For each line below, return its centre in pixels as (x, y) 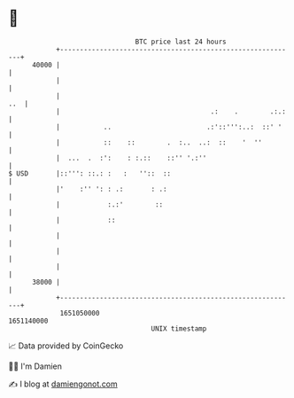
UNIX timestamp (179, 328)
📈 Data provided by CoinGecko (66, 346)
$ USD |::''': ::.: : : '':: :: (90, 173)
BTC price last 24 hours (181, 42)
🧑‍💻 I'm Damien (35, 366)
